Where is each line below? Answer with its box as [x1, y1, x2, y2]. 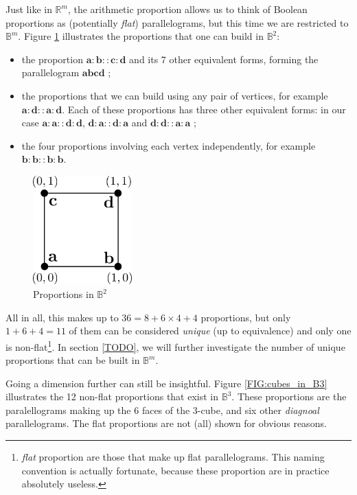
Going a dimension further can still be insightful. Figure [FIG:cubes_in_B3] [5, 376, 327, 390]
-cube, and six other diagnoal [197, 402, 319, 417]
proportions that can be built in [5, 353, 140, 367]
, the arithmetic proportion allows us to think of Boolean [67, 2, 308, 16]
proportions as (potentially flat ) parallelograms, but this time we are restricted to [5, 15, 349, 30]
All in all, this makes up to [5, 310, 119, 324]
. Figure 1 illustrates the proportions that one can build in [18, 29, 264, 43]
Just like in [5, 2, 52, 16]
